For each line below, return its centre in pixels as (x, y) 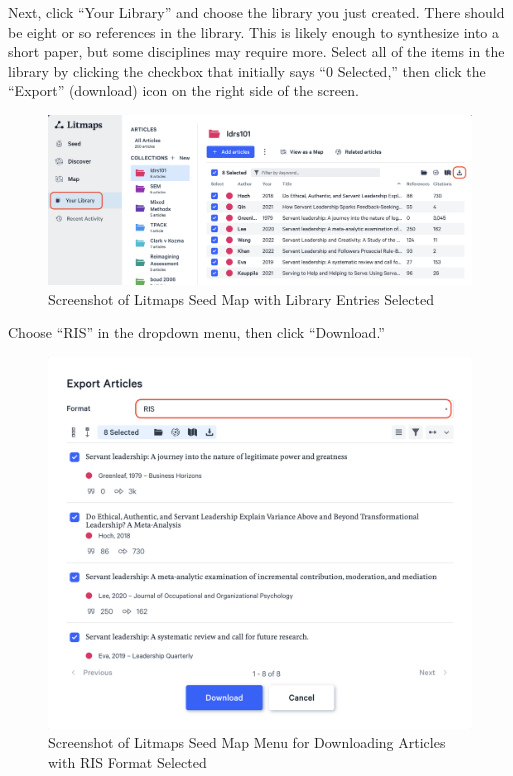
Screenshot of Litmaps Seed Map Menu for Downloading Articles (247, 742)
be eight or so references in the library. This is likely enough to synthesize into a (254, 31)
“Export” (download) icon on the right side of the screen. (183, 90)
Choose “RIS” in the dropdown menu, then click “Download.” (196, 332)
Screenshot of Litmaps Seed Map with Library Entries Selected (241, 298)
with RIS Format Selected (127, 761)
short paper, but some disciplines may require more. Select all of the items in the (256, 51)
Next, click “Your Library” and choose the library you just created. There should (256, 12)
